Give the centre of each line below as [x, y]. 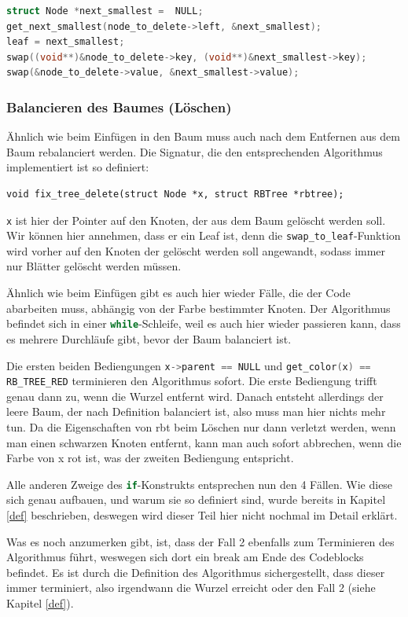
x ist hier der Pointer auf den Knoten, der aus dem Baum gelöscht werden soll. [196, 220]
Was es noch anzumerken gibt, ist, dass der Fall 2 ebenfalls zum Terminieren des [200, 541]
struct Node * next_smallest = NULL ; [105, 11]
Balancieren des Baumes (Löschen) [119, 107]
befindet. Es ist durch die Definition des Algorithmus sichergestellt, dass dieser [196, 572]
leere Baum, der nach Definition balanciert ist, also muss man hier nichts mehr [196, 411]
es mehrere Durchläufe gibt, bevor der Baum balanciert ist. [149, 338]
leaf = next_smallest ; [66, 42]
